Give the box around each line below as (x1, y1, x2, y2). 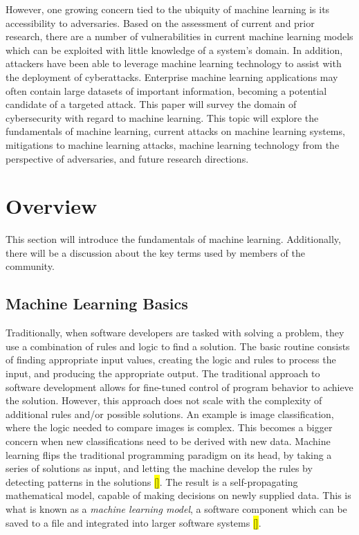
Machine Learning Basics (6, 293, 188, 314)
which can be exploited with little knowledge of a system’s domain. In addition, (6, 42, 343, 57)
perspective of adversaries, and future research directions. (6, 151, 249, 165)
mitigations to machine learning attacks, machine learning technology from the (6, 137, 340, 152)
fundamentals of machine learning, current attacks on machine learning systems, (6, 124, 345, 138)
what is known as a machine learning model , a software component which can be (6, 501, 347, 516)
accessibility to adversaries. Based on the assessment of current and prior (6, 15, 315, 30)
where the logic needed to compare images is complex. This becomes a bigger (6, 420, 333, 435)
